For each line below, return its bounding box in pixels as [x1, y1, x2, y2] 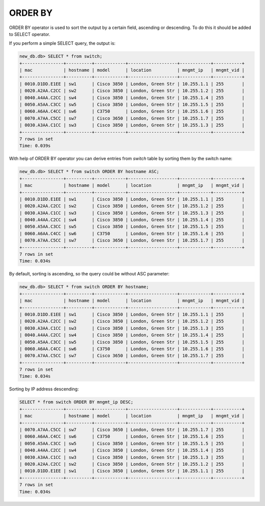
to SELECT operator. [9, 31, 51, 37]
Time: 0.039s [19, 143, 51, 149]
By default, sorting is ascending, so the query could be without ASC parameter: [9, 271, 170, 277]
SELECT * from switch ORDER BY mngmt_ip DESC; [19, 399, 133, 405]
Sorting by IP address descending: [9, 386, 79, 392]
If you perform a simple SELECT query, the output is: [9, 40, 116, 46]
